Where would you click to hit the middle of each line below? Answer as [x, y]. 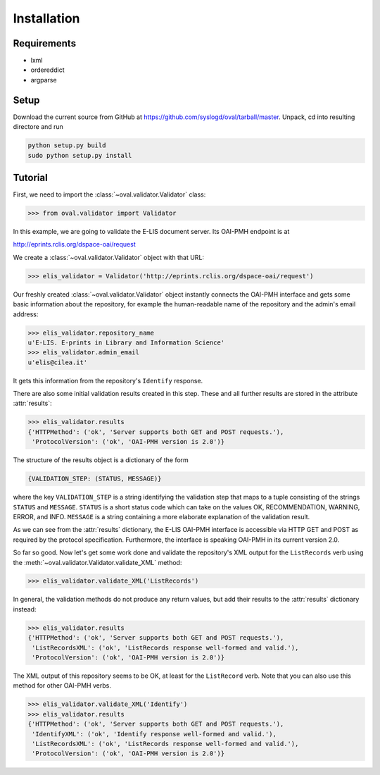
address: [26, 314]
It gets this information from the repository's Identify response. [108, 380]
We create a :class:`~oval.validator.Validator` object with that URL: [108, 257]
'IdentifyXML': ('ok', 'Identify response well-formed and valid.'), [154, 734]
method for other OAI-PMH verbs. [62, 686]
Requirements [45, 43]
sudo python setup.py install [80, 155]
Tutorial [31, 177]
